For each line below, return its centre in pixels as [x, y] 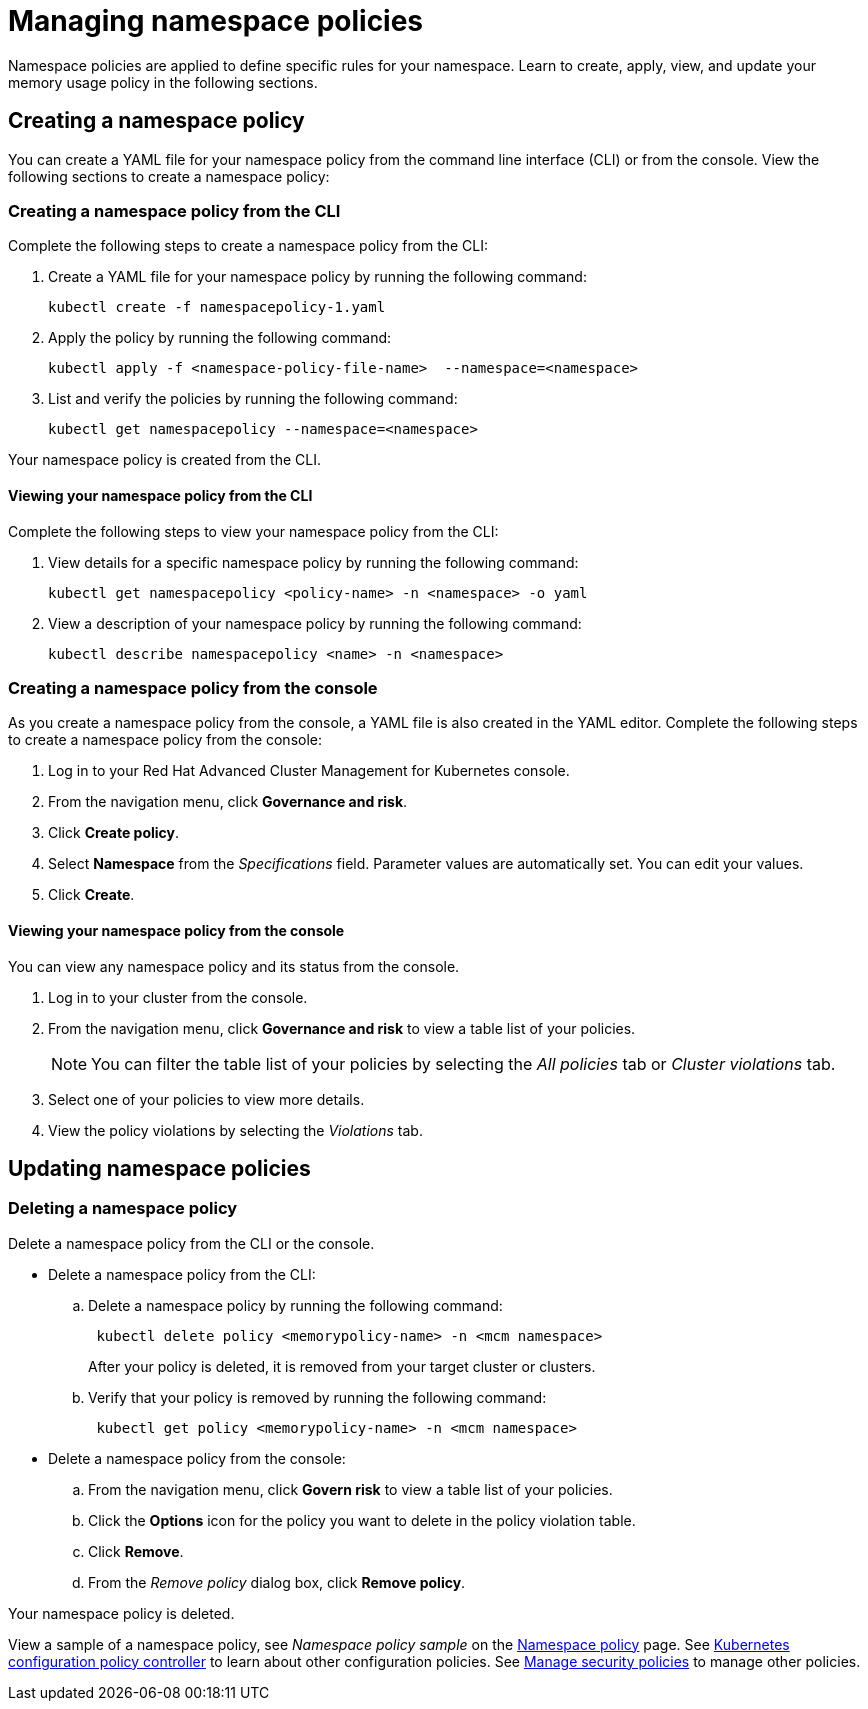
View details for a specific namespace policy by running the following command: [313, 562]
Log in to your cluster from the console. [178, 997]
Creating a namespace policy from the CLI [174, 210]
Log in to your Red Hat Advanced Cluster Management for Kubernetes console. [309, 771]
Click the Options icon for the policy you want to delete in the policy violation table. [362, 1520]
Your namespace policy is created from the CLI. [164, 460]
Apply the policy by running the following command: [220, 338]
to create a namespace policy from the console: [165, 740]
